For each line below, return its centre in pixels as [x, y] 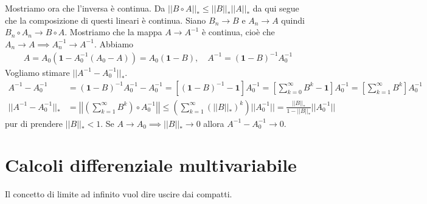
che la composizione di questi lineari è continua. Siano [106, 20]
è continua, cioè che [238, 32]
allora [214, 123]
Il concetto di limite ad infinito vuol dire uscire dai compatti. [119, 194]
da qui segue [276, 8]
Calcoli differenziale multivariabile [151, 165]
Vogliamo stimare [37, 72]
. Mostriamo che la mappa [113, 32]
